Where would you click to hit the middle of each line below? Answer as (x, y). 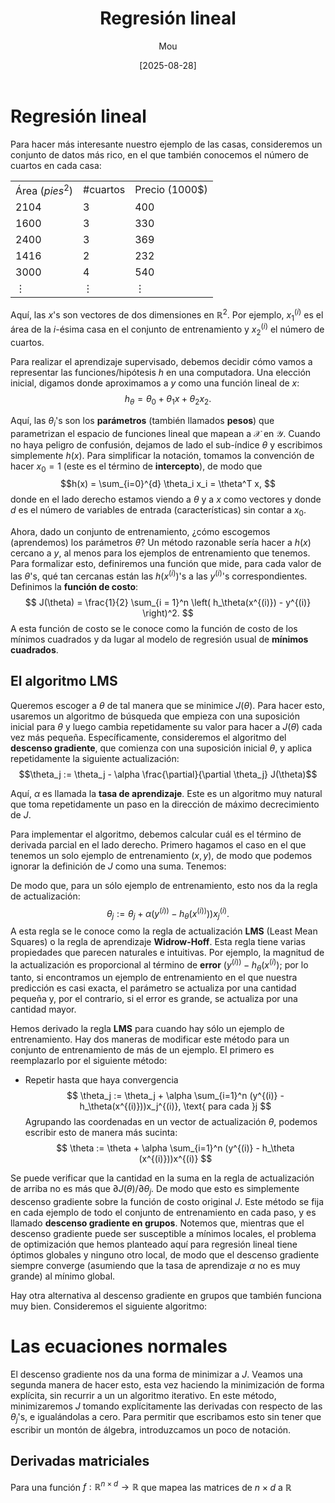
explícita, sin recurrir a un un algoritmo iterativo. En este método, (143, 1396)
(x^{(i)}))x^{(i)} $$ (175, 1159)
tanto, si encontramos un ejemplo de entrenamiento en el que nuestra (154, 978)
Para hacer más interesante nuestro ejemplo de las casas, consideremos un (166, 144)
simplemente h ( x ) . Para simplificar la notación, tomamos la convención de (162, 455)
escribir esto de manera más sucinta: (101, 1133)
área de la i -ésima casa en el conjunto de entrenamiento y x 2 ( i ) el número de (167, 329)
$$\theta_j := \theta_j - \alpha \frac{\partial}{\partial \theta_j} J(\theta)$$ (168, 774)
